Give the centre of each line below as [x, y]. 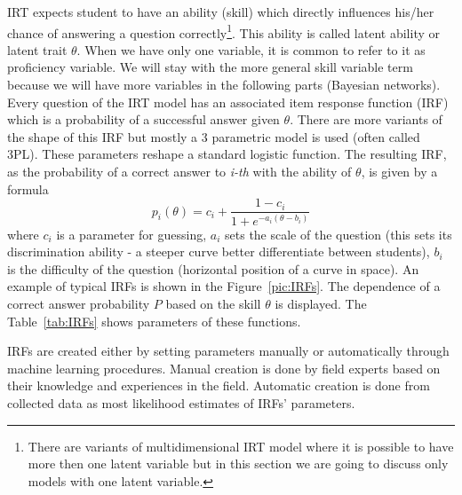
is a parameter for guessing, [131, 234]
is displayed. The [321, 303]
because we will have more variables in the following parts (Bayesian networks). [224, 85]
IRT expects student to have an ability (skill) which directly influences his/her [221, 12]
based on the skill [213, 303]
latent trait [37, 49]
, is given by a [399, 171]
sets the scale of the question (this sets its [339, 234]
